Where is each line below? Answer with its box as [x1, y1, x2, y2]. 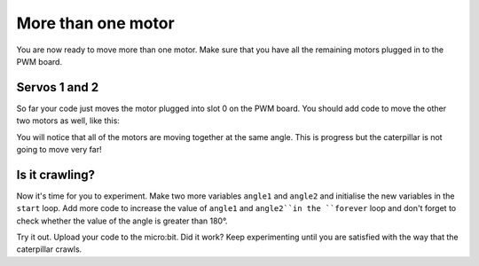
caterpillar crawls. [16, 244, 82, 254]
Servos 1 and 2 [16, 80, 99, 95]
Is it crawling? [16, 167, 96, 182]
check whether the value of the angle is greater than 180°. [16, 215, 228, 226]
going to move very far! [16, 145, 102, 155]
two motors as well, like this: [16, 115, 120, 126]
